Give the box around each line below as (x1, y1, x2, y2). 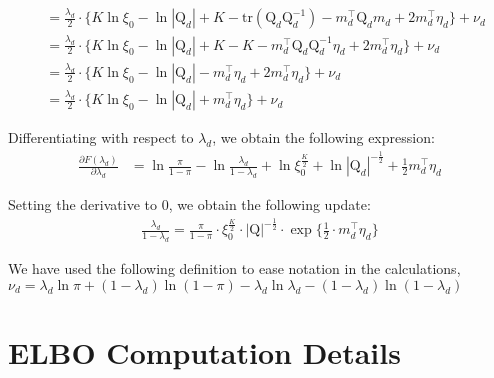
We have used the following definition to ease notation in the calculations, (8, 258, 461, 279)
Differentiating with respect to (8, 127, 194, 148)
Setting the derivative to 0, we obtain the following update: (8, 194, 371, 215)
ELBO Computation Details (8, 331, 401, 372)
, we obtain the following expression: (212, 127, 435, 148)
